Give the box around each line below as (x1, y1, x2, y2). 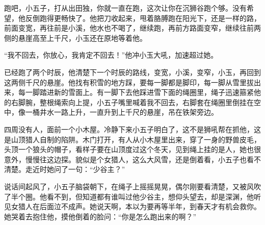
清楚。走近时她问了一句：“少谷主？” (4, 164, 125, 174)
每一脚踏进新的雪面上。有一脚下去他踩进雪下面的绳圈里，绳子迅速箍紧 (18, 87, 254, 97)
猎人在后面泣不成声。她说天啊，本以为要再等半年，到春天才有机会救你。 (18, 201, 261, 212)
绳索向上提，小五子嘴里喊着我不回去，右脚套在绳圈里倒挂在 (54, 96, 254, 107)
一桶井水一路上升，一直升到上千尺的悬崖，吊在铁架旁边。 (25, 107, 218, 117)
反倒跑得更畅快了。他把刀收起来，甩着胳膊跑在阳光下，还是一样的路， (25, 12, 261, 23)
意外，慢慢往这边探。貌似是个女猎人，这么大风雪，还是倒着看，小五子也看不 (4, 154, 261, 164)
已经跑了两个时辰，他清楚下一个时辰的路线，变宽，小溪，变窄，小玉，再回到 (4, 66, 261, 77)
